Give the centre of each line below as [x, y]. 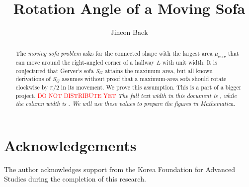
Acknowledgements [70, 145]
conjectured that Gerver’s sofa [55, 70]
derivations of [33, 79]
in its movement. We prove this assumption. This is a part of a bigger [151, 87]
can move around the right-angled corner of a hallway [85, 62]
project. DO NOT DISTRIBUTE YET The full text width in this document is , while [126, 95]
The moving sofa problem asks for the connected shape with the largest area [114, 53]
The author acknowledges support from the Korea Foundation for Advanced [120, 169]
